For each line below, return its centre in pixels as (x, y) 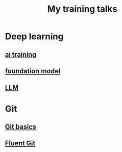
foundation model (33, 71)
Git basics (21, 126)
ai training (21, 54)
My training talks (82, 9)
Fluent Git (20, 143)
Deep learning (34, 36)
